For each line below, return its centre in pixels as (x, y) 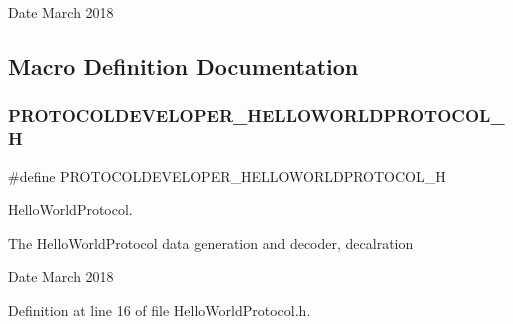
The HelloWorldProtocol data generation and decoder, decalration (211, 242)
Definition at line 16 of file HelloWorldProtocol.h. (159, 309)
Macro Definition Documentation (183, 65)
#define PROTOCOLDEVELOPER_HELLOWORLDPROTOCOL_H (227, 175)
